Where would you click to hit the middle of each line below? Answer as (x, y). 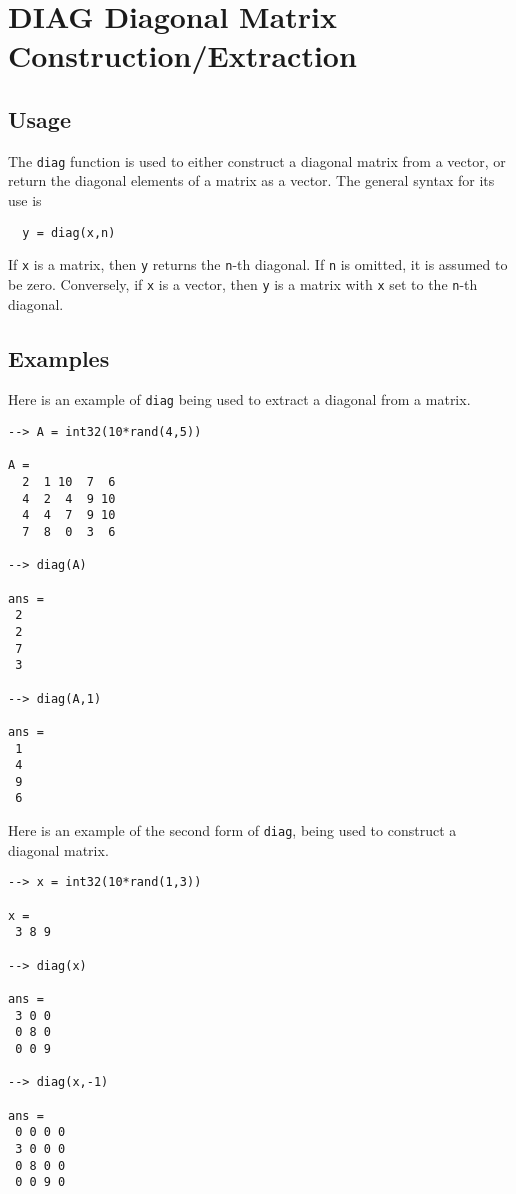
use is (25, 200)
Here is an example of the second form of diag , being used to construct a (232, 830)
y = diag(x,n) (69, 232)
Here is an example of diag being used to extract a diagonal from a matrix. (239, 399)
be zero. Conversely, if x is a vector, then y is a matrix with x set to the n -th (243, 283)
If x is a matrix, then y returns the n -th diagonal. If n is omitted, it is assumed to (258, 264)
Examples (59, 357)
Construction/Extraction (182, 55)
